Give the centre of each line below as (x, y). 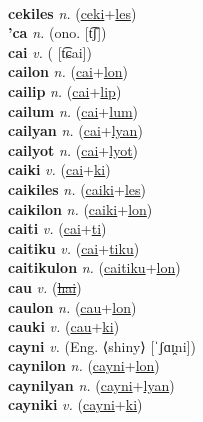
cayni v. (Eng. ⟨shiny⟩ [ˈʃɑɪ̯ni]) (102, 345)
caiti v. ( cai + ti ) (57, 228)
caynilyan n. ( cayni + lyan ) (91, 384)
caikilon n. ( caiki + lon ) (80, 208)
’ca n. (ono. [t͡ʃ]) (57, 32)
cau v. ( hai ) (45, 286)
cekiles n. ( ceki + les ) (72, 12)
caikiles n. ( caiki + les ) (77, 188)
